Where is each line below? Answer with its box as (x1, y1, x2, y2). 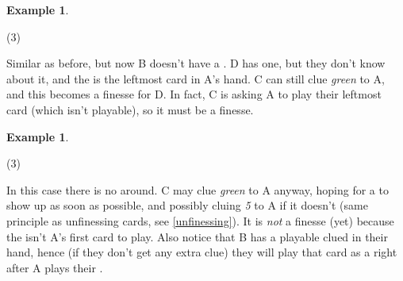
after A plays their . (6, 259, 103, 275)
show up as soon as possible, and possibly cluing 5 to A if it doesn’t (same (6, 197, 368, 214)
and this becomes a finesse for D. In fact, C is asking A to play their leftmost (6, 86, 382, 102)
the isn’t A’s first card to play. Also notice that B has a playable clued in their (6, 228, 388, 244)
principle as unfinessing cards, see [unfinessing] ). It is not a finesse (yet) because (6, 212, 394, 229)
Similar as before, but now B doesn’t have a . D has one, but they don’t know (6, 55, 386, 71)
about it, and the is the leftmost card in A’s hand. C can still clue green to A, (6, 70, 385, 87)
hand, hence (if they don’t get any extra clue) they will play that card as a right (6, 244, 397, 260)
